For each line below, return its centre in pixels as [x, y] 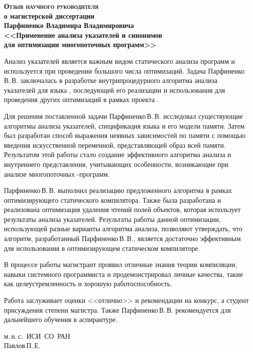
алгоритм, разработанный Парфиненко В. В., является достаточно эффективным [123, 238]
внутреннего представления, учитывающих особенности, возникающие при [116, 164]
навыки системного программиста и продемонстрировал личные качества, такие [124, 274]
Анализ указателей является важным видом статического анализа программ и [119, 61]
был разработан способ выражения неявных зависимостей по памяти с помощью [125, 135]
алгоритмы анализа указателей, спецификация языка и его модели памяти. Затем [124, 125]
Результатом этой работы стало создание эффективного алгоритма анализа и [118, 154]
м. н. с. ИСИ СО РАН [37, 336]
